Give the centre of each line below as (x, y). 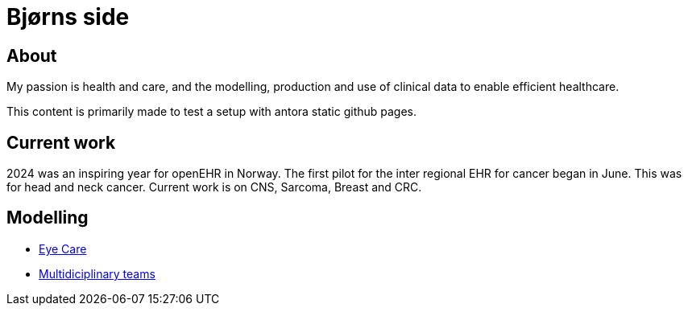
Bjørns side (68, 17)
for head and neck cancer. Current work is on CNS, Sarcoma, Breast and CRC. (214, 187)
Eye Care (63, 248)
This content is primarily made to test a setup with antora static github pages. (212, 112)
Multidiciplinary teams (97, 273)
